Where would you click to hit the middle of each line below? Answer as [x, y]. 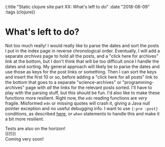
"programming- [138, 82]
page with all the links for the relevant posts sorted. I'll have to [89, 87]
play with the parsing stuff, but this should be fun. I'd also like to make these [82, 93]
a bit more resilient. [25, 119]
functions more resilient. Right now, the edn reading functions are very [76, 98]
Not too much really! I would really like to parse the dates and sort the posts [82, 45]
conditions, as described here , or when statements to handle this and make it [82, 113]
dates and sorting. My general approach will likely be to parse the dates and [82, 66]
